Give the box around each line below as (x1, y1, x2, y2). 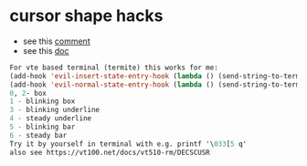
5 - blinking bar (9, 122, 76, 132)
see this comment (22, 36, 90, 47)
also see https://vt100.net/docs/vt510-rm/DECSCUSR (9, 148, 210, 157)
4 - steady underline (9, 114, 92, 123)
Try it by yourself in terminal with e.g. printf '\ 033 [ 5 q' (9, 139, 248, 149)
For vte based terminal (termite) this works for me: (9, 63, 219, 72)
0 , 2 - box (9, 88, 48, 98)
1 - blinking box (9, 97, 76, 106)
